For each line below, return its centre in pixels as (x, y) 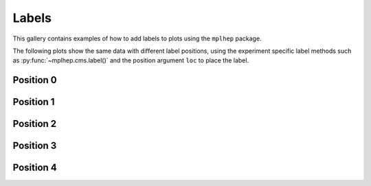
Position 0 (35, 80)
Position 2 (35, 124)
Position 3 (35, 146)
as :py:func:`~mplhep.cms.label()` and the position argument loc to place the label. (131, 60)
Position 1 (34, 102)
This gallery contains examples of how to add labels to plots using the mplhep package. (137, 38)
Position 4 (35, 168)
